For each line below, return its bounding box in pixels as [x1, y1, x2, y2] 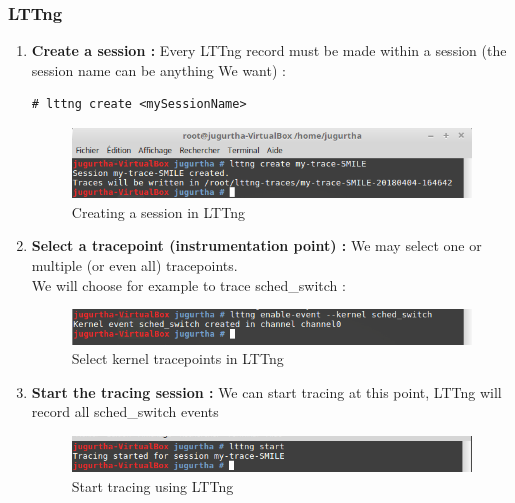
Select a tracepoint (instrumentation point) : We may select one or [31, 235, 482, 256]
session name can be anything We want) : [31, 59, 286, 80]
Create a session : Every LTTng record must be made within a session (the [31, 40, 507, 61]
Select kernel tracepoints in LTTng [71, 348, 284, 369]
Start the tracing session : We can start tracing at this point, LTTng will [31, 381, 502, 402]
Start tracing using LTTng [71, 475, 234, 496]
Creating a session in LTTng [71, 201, 245, 222]
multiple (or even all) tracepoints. [31, 255, 238, 276]
